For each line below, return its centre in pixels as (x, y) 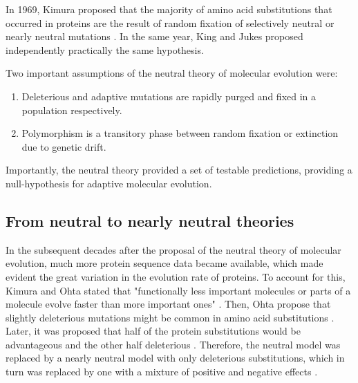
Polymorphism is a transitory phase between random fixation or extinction (180, 133)
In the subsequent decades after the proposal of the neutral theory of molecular (173, 249)
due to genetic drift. (64, 146)
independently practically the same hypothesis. (105, 49)
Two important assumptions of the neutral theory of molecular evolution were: (172, 73)
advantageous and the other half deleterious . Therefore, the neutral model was (173, 344)
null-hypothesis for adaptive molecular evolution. (109, 183)
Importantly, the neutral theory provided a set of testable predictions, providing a (179, 170)
